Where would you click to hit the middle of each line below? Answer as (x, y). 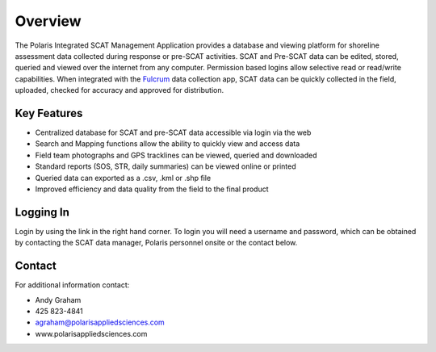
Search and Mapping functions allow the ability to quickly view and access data (168, 144)
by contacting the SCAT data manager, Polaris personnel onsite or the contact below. (156, 243)
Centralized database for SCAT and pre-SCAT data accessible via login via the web (173, 132)
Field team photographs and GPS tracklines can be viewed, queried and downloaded (176, 155)
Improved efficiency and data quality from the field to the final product (152, 189)
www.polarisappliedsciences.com (91, 333)
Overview (48, 21)
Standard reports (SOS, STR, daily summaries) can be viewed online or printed (166, 166)
